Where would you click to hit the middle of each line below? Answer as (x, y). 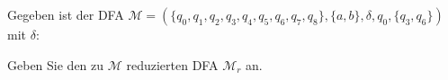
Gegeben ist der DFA (66, 14)
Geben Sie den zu (56, 64)
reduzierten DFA (172, 64)
